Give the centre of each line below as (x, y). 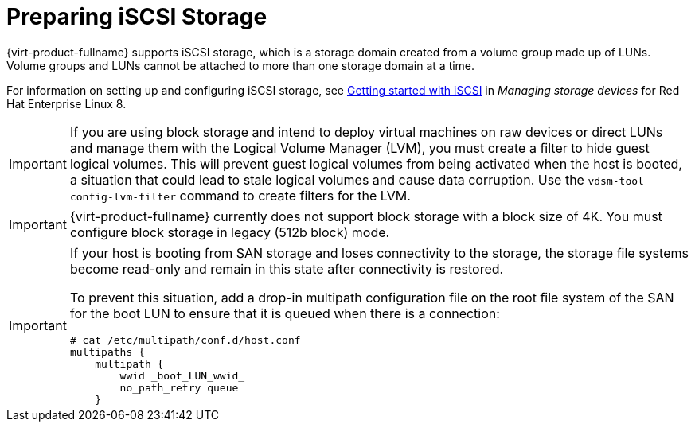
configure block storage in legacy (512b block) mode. (230, 232)
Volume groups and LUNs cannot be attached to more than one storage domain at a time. (241, 65)
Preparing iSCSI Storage (137, 17)
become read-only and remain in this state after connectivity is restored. (287, 268)
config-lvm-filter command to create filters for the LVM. (240, 195)
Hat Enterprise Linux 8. (66, 103)
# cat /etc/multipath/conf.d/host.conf (185, 340)
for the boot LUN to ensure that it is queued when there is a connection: (285, 313)
